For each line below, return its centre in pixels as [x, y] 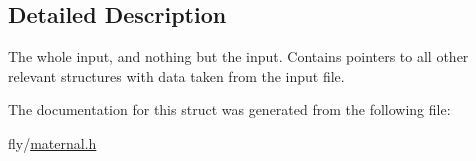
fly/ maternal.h [52, 142]
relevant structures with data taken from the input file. [176, 75]
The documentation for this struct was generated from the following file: [229, 109]
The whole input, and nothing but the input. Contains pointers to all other [238, 56]
